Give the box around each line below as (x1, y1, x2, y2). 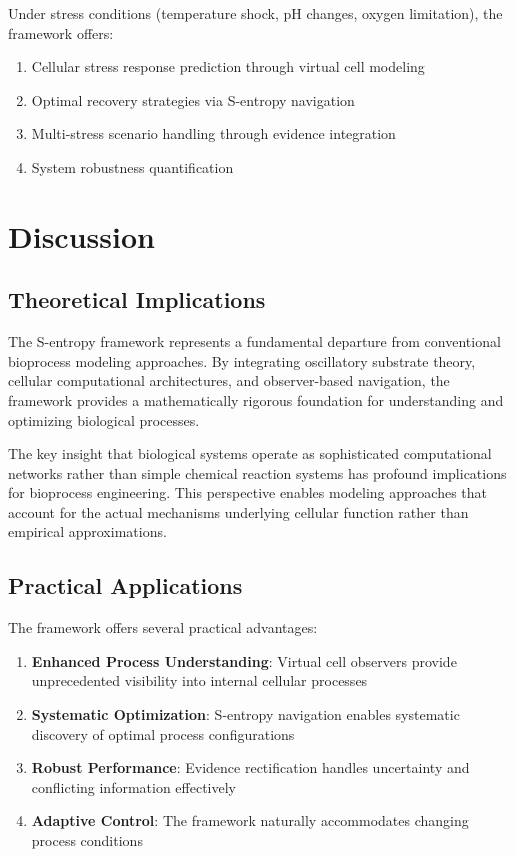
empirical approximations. (8, 521, 167, 542)
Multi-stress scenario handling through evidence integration (31, 123, 396, 144)
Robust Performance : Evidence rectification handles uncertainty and (31, 757, 470, 778)
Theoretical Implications (8, 284, 266, 315)
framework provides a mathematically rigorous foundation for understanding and (8, 389, 504, 410)
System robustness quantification (31, 156, 234, 177)
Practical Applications (8, 570, 243, 601)
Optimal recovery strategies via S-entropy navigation (31, 89, 355, 110)
